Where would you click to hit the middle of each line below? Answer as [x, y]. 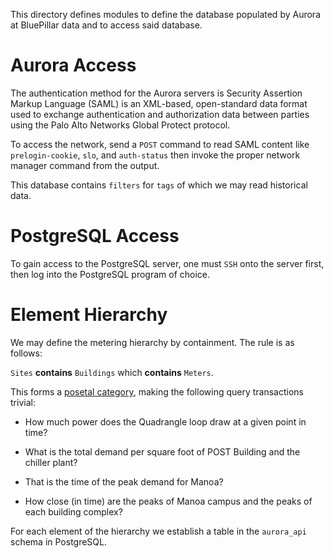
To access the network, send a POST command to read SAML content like [160, 144]
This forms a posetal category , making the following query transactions [157, 391]
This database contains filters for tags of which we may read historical [159, 185]
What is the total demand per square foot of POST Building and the [162, 451]
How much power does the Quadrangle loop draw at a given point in [165, 421]
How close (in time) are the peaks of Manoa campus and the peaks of [168, 501]
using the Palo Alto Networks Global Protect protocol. [120, 125]
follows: [26, 353]
